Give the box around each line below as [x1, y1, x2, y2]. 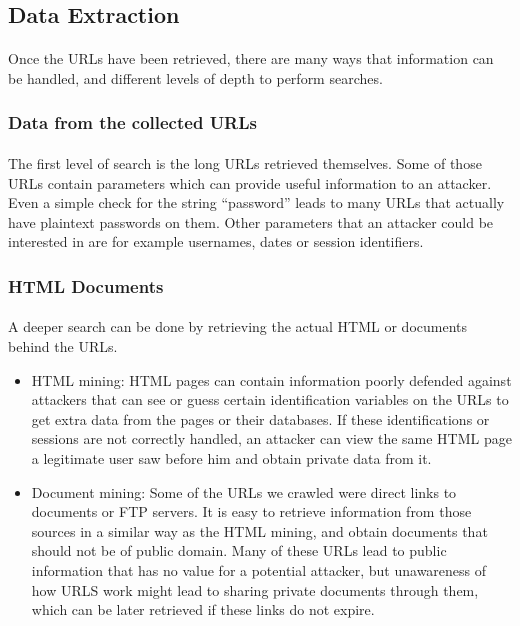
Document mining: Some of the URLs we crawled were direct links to [31, 481, 457, 502]
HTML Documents [8, 273, 164, 298]
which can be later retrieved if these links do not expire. [31, 599, 375, 620]
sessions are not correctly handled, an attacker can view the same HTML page [31, 428, 512, 449]
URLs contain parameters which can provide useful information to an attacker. [8, 172, 492, 193]
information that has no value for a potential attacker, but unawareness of [31, 559, 487, 580]
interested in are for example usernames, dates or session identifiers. [8, 231, 424, 252]
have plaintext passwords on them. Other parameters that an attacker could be [8, 211, 494, 232]
